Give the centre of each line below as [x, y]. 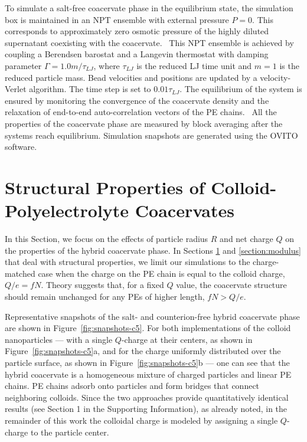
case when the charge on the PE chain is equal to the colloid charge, [161, 273]
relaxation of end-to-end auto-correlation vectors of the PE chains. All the [141, 112]
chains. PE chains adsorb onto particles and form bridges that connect [132, 386]
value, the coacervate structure [231, 285]
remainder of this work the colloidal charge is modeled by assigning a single [141, 420]
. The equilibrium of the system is [241, 89]
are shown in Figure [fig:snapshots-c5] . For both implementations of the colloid [148, 328]
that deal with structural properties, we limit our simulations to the [128, 262]
